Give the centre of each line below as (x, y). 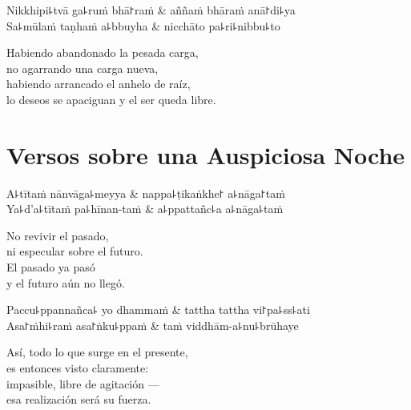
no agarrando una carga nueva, (83, 68)
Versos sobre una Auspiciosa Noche (206, 154)
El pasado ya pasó (51, 267)
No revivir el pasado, (58, 235)
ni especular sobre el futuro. (75, 251)
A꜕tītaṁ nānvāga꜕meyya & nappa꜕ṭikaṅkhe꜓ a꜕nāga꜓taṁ (146, 193)
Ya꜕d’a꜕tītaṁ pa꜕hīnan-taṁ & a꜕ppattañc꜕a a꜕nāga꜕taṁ (145, 209)
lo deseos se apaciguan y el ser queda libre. (111, 99)
